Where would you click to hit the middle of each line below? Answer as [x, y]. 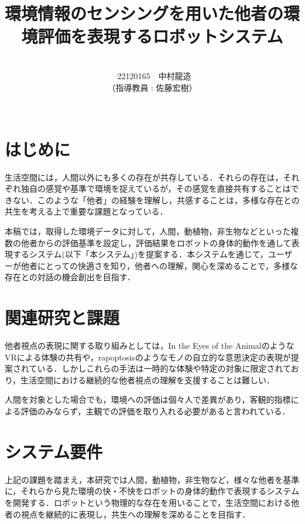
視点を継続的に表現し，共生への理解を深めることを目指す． [136, 514]
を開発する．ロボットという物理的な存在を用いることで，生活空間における [148, 502]
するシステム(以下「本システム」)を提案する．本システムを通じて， [140, 254]
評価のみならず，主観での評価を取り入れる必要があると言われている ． [155, 411]
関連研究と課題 [62, 317]
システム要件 [54, 451]
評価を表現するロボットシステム [160, 36]
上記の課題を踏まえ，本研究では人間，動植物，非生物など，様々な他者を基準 [152, 479]
